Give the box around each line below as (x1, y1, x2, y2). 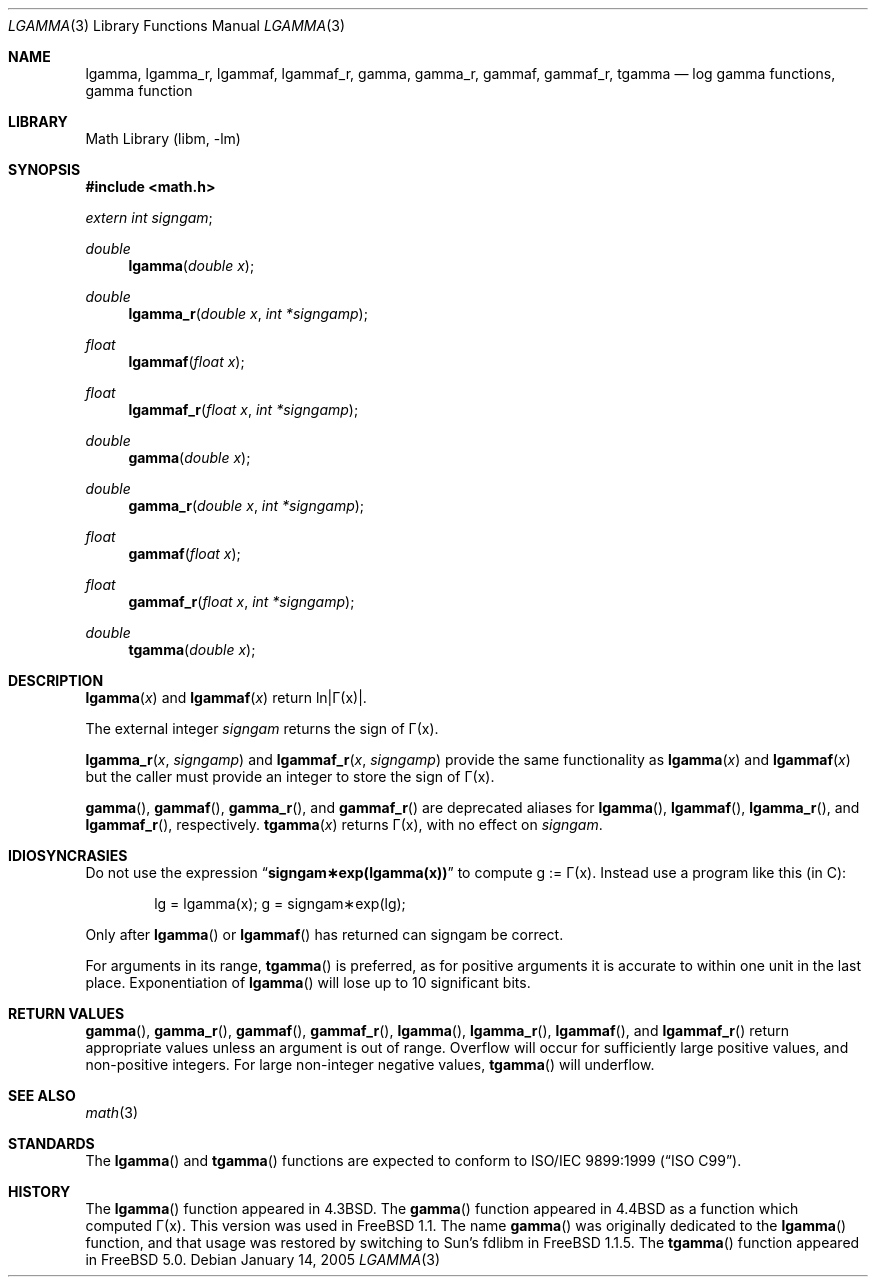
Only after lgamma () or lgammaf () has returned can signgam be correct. (85, 926, 564, 943)
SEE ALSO (8, 1087, 76, 1104)
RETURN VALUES (8, 1005, 125, 1022)
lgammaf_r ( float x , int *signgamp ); (128, 401, 359, 418)
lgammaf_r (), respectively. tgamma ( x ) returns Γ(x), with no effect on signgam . (85, 816, 603, 833)
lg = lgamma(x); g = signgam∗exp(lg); (154, 895, 406, 912)
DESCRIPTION (8, 672, 104, 689)
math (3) (85, 1104, 138, 1121)
